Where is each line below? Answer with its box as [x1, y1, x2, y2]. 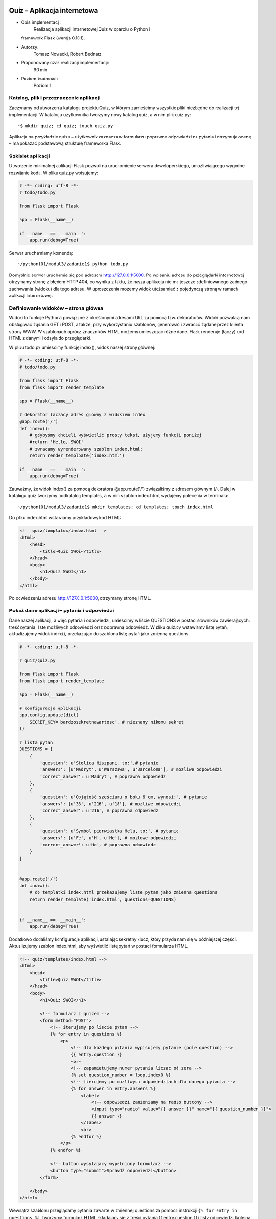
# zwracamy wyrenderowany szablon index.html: [29, 446, 143, 452]
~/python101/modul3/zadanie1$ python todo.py [18, 261, 129, 267]
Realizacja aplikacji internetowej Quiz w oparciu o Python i [33, 26, 151, 32]
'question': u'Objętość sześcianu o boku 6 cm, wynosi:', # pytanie [39, 794, 207, 800]
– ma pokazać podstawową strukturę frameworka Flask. [9, 140, 121, 146]
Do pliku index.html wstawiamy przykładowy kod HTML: [9, 515, 122, 521]
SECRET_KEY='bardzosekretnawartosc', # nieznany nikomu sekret [29, 719, 184, 725]
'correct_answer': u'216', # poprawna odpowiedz [39, 807, 158, 813]
